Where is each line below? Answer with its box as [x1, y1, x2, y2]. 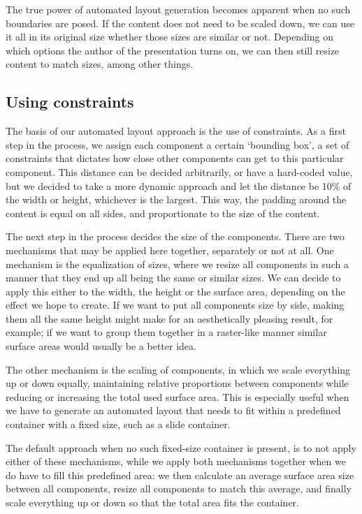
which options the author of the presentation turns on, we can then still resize [6, 43, 340, 57]
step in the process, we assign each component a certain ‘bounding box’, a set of [6, 137, 349, 152]
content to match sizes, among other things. [6, 57, 194, 71]
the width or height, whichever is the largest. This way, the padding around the [6, 192, 347, 207]
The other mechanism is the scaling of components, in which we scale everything [6, 362, 351, 376]
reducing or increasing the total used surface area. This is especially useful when [6, 389, 349, 404]
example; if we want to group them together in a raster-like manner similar [6, 325, 327, 339]
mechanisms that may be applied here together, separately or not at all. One [6, 242, 334, 257]
